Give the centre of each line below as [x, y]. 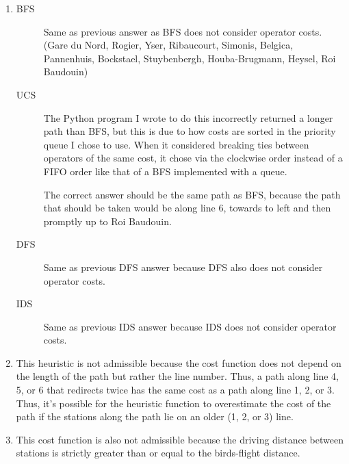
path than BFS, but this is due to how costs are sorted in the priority [190, 131]
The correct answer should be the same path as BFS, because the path [192, 194]
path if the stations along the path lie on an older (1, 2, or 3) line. [155, 416]
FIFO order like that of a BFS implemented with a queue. [165, 171]
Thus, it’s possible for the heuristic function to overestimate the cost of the [173, 403]
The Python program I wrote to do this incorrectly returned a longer [188, 117]
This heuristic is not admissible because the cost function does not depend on [179, 362]
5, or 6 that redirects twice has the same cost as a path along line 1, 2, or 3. [175, 390]
